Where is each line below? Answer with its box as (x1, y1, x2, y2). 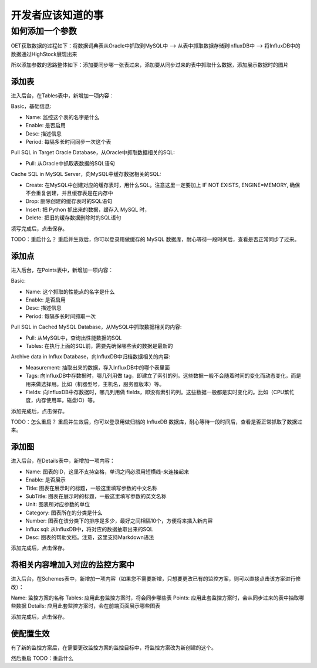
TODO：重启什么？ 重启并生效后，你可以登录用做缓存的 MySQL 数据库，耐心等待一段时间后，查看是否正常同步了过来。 (11, 235, 300, 243)
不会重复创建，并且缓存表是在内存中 (25, 189, 113, 196)
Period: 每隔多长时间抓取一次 (25, 313, 96, 320)
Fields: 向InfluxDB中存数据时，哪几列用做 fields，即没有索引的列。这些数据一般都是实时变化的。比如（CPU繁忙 (25, 388, 295, 395)
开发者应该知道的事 (11, 9, 104, 22)
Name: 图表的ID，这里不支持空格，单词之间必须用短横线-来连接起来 (25, 468, 190, 475)
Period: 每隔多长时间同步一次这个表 (25, 138, 112, 145)
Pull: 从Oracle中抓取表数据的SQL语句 (25, 160, 115, 167)
